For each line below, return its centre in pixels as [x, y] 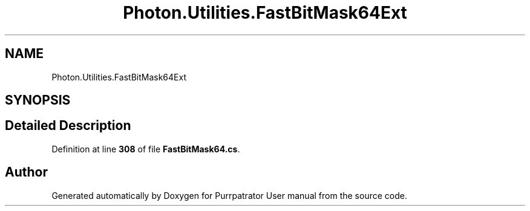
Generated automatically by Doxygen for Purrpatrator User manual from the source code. [229, 195]
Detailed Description [68, 126]
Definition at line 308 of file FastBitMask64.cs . [146, 149]
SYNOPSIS [38, 100]
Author [26, 172]
